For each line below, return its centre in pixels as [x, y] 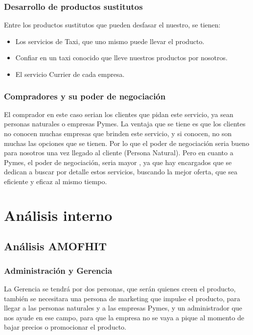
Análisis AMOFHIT [55, 246]
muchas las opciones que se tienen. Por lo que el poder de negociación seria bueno [127, 143]
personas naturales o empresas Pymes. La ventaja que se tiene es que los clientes [125, 124]
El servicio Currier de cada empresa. [70, 74]
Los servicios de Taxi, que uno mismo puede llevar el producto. [110, 41]
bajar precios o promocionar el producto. [65, 327]
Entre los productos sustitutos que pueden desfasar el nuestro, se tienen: [112, 25]
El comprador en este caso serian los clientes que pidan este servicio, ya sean [119, 114]
